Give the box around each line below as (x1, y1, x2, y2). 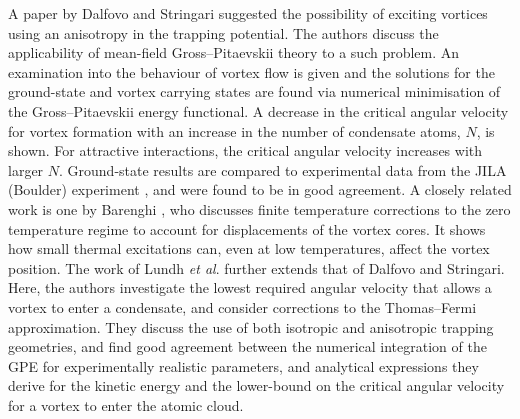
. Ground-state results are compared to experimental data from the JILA (59, 159, 507, 180)
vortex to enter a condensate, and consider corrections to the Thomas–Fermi (8, 296, 477, 317)
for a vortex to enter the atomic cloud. (8, 394, 244, 415)
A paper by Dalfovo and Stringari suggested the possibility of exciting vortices (8, 3, 488, 23)
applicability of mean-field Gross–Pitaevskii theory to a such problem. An (8, 42, 460, 63)
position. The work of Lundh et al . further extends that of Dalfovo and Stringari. (8, 257, 505, 278)
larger (8, 159, 44, 180)
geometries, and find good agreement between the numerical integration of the (8, 336, 487, 357)
